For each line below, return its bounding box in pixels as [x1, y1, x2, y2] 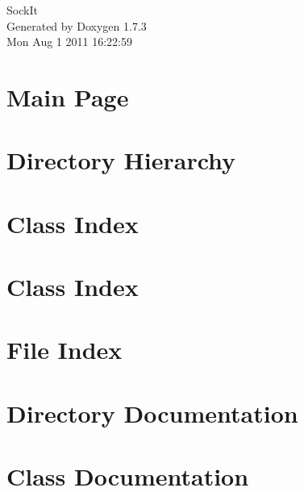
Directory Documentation [6, 396, 298, 429]
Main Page [6, 80, 129, 113]
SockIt [6, 2, 38, 18]
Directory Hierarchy [6, 144, 236, 177]
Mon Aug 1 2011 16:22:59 [6, 33, 132, 50]
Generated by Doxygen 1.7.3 [6, 17, 147, 34]
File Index [6, 333, 123, 366]
